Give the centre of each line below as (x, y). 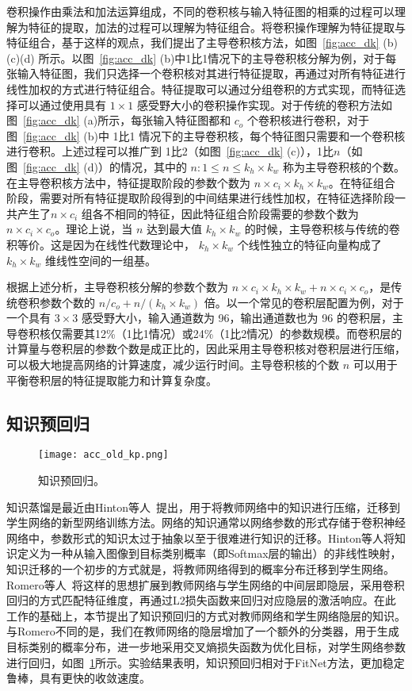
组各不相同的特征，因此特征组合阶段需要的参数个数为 (220, 213)
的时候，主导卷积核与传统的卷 (322, 229)
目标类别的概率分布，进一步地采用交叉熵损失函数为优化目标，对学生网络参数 (206, 647)
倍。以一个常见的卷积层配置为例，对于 (304, 302)
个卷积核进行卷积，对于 (309, 120)
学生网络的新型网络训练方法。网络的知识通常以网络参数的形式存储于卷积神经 (206, 522)
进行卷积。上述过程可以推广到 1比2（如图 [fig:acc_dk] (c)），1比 (170, 151)
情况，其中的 (153, 166)
